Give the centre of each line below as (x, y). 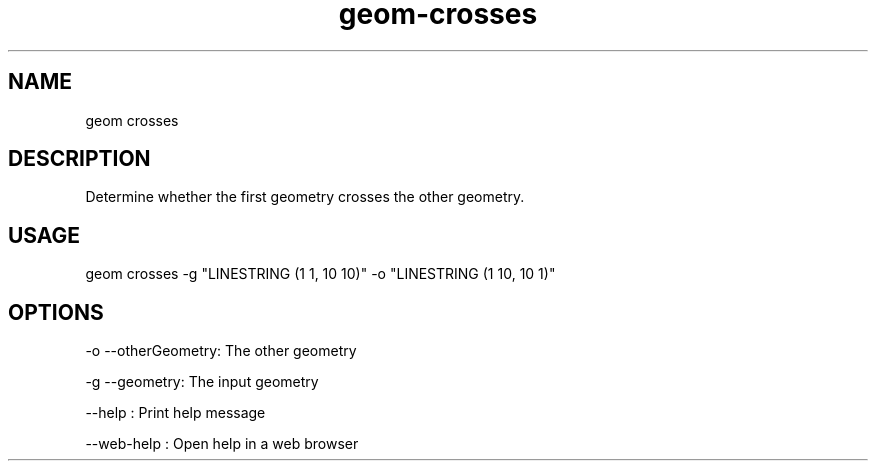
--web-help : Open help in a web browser (222, 444)
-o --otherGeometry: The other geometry (221, 351)
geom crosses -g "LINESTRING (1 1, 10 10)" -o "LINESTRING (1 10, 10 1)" (320, 274)
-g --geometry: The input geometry (202, 382)
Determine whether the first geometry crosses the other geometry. (305, 197)
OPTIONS (56, 312)
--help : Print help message (175, 413)
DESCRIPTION (79, 159)
